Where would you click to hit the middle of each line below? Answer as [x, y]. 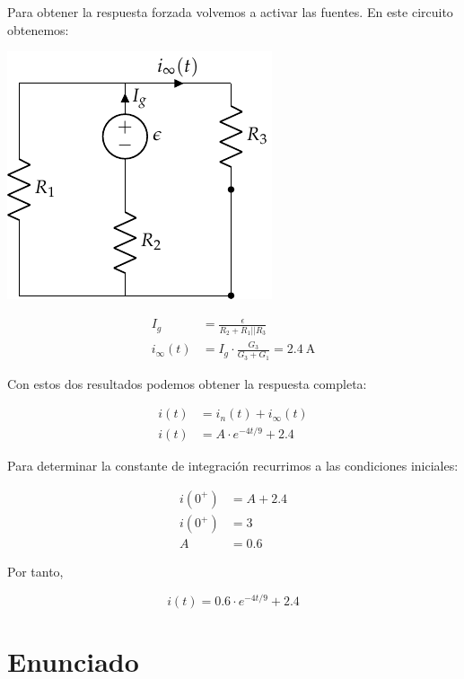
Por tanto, [35, 572]
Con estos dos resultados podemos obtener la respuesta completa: [187, 383]
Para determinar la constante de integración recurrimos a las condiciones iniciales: [233, 466]
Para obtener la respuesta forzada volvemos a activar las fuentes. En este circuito [230, 12]
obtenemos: [38, 29]
